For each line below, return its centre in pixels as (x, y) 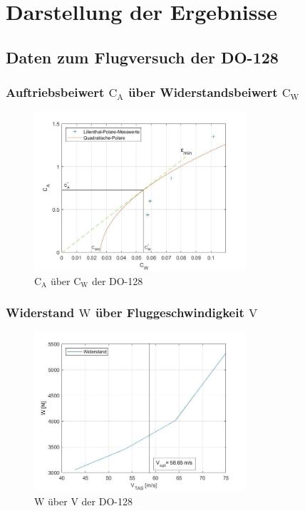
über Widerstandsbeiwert (203, 92)
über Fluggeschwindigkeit (170, 313)
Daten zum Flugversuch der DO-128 (142, 57)
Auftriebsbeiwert (55, 92)
